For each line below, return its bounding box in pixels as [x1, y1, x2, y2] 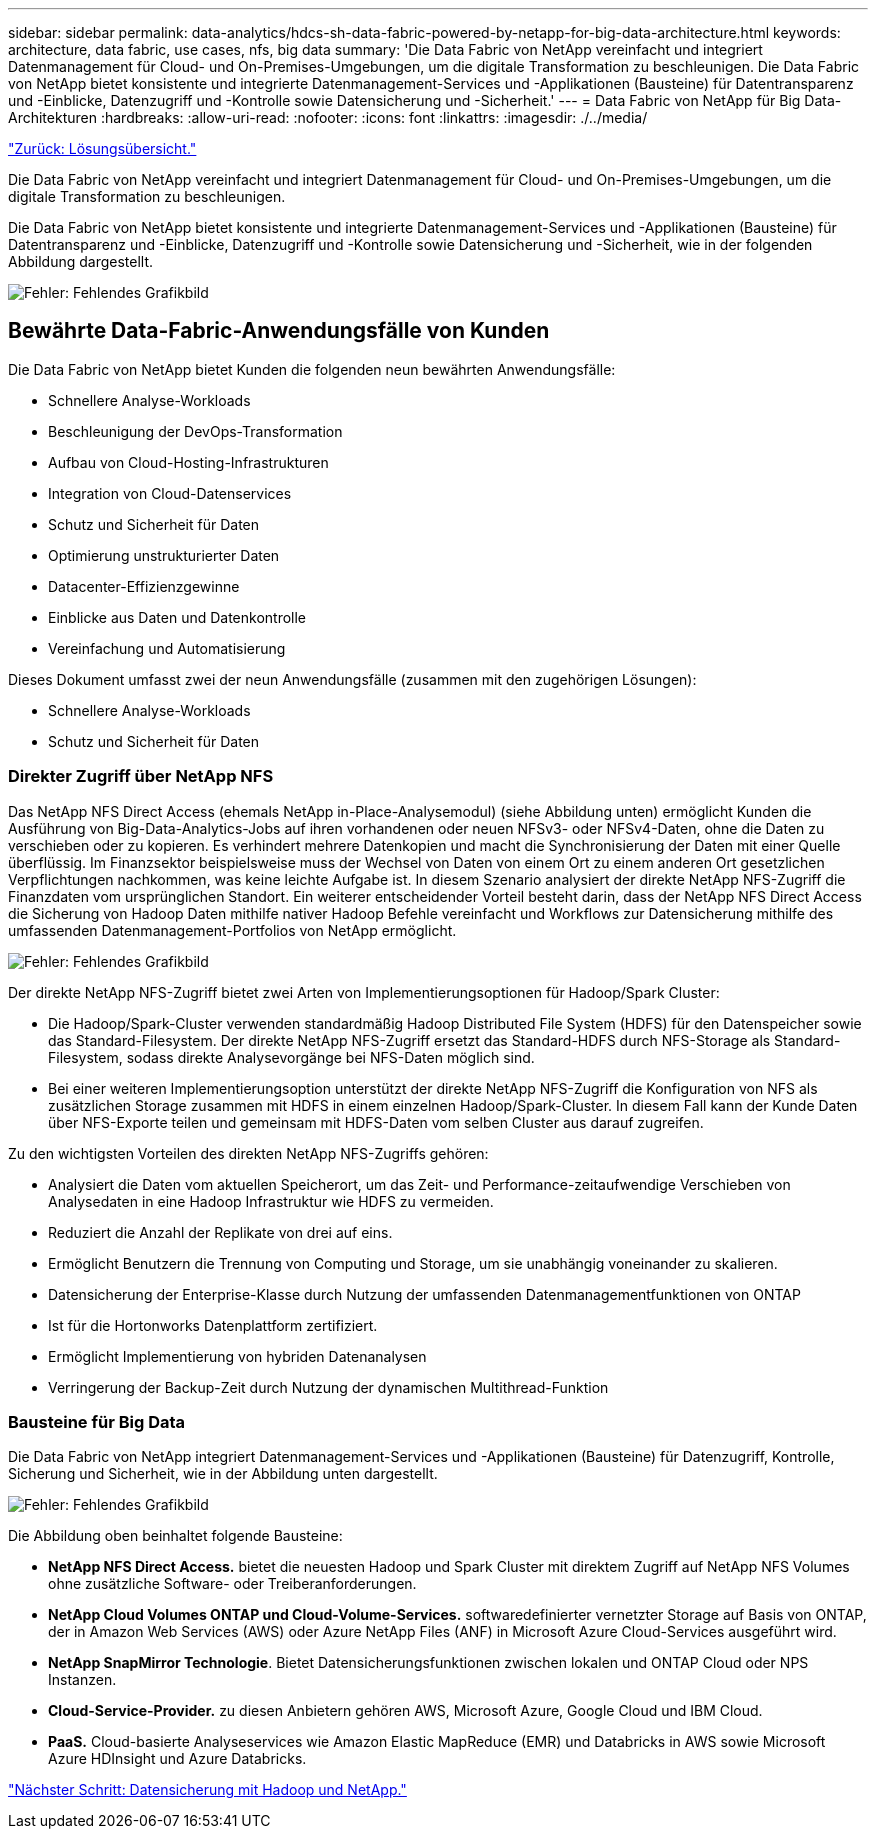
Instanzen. [48, 1671, 117, 1689]
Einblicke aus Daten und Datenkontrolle [48, 608, 307, 626]
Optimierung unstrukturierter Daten [48, 546, 280, 564]
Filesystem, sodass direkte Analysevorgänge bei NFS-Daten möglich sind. [48, 1048, 535, 1066]
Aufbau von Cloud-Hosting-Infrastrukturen [48, 453, 329, 471]
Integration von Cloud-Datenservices [48, 484, 292, 502]
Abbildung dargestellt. [8, 253, 154, 270]
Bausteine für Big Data [8, 1411, 186, 1432]
